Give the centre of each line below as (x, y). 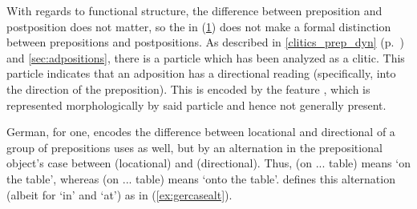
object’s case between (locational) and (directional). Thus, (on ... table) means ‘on (208, 163)
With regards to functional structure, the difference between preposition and (194, 10)
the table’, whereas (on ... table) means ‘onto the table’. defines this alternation (201, 178)
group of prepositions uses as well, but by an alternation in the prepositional (194, 147)
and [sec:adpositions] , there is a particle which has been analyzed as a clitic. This (206, 57)
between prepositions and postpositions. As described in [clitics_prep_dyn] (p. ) (205, 42)
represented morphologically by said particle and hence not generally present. (196, 104)
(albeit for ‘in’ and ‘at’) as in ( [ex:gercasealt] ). (119, 194)
